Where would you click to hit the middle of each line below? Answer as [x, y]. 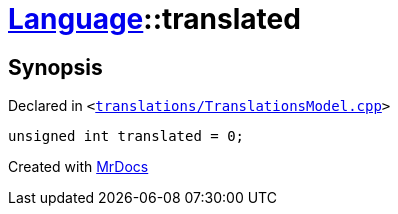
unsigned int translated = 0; [126, 136]
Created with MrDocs [78, 167]
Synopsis [55, 67]
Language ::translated [154, 19]
